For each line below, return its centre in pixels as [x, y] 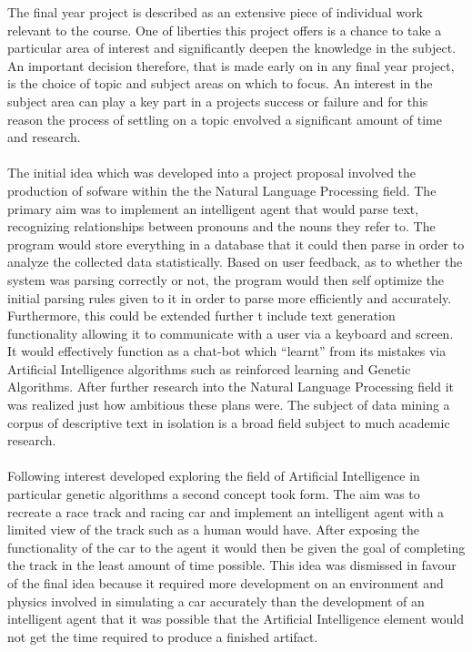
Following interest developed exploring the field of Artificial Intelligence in [214, 476]
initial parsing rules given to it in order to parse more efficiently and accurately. [230, 297]
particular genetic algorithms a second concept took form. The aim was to [214, 494]
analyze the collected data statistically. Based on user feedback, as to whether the [235, 262]
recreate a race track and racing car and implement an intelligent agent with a [226, 511]
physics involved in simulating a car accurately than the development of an [216, 601]
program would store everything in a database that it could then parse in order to [236, 244]
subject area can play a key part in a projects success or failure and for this [218, 101]
